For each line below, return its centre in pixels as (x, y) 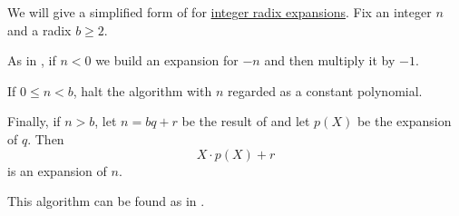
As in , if (32, 60)
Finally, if (34, 121)
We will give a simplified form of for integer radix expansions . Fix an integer (220, 12)
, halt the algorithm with (142, 90)
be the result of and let (246, 121)
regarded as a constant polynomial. (325, 90)
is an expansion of (57, 170)
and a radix (39, 29)
